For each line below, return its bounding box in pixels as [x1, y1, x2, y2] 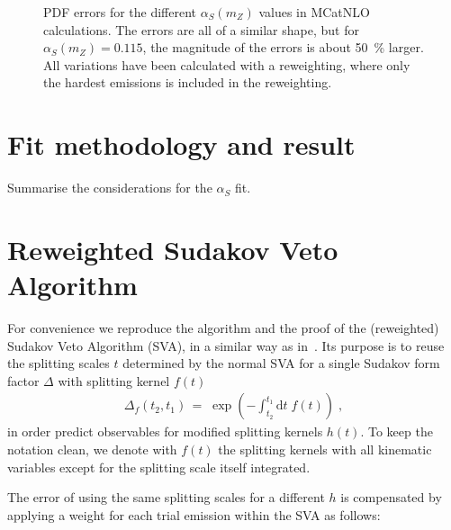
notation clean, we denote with [7, 440, 177, 458]
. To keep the [360, 422, 433, 441]
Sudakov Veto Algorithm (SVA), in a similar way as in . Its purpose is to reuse [7, 336, 445, 355]
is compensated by [340, 488, 442, 507]
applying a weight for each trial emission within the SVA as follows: [7, 505, 381, 524]
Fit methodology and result [7, 126, 356, 163]
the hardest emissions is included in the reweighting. [43, 73, 332, 92]
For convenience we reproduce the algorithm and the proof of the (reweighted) [7, 319, 439, 337]
